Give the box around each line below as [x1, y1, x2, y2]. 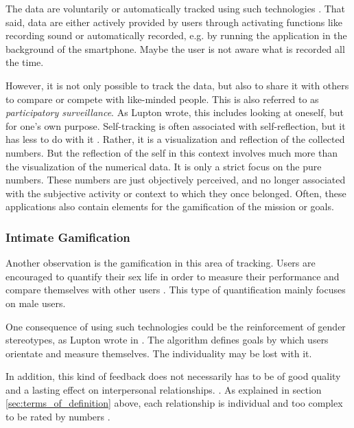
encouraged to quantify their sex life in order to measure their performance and [5, 269, 340, 283]
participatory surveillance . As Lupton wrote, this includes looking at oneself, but [5, 105, 344, 120]
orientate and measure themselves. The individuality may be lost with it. [5, 346, 312, 360]
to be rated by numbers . [5, 409, 110, 424]
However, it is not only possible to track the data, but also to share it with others [5, 78, 349, 92]
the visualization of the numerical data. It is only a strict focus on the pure [5, 159, 322, 173]
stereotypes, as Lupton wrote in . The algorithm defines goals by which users [5, 333, 329, 347]
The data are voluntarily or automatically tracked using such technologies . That [5, 1, 346, 15]
